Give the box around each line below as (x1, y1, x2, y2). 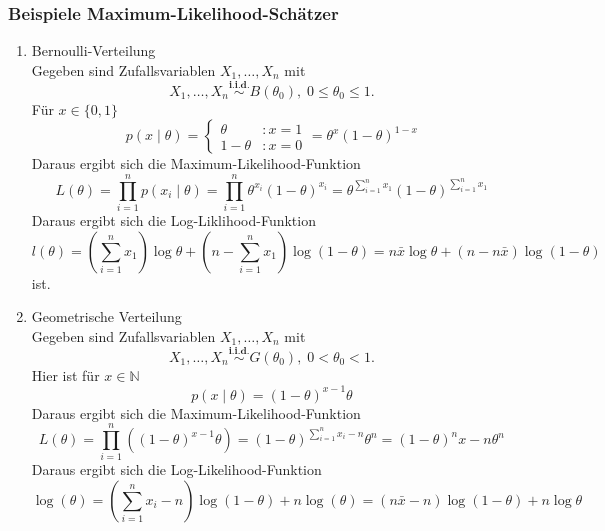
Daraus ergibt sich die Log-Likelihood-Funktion (31, 459, 322, 480)
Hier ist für (31, 364, 100, 385)
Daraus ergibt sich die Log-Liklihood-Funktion (31, 209, 316, 230)
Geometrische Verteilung (31, 306, 182, 327)
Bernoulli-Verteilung (31, 40, 156, 61)
